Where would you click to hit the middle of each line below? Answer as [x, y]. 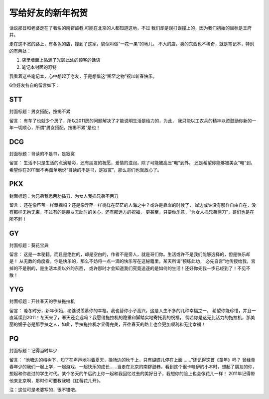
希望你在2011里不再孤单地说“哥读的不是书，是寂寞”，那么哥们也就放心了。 [85, 170]
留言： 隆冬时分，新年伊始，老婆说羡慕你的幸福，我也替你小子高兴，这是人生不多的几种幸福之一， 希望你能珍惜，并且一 [133, 310]
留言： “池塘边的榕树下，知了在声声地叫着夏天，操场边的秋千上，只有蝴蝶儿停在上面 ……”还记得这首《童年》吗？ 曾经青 [132, 360]
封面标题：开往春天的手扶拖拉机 [42, 301]
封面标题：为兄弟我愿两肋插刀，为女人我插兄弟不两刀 [64, 196]
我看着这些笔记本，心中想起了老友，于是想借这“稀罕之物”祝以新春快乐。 [83, 76]
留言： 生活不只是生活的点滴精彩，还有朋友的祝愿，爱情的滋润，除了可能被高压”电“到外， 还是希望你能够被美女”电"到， [132, 163]
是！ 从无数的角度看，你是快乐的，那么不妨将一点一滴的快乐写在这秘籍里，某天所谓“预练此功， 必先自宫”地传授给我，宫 [133, 261]
